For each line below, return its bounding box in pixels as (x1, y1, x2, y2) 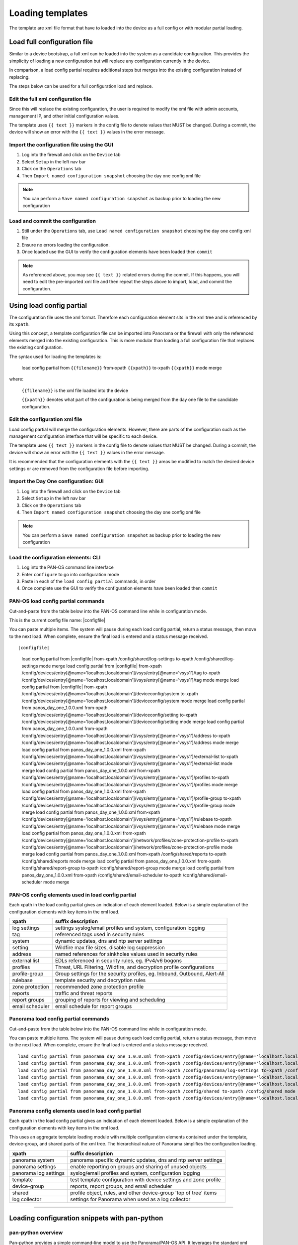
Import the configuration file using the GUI (9, 141, 114, 148)
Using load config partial (9, 301, 87, 310)
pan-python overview (9, 1229, 63, 1236)
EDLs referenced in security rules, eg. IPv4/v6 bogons (55, 957, 182, 964)
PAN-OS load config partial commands (9, 598, 105, 605)
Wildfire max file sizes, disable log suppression (55, 944, 165, 951)
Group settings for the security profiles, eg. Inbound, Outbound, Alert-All (55, 970, 224, 977)
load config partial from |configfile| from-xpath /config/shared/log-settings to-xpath (21, 656, 194, 662)
